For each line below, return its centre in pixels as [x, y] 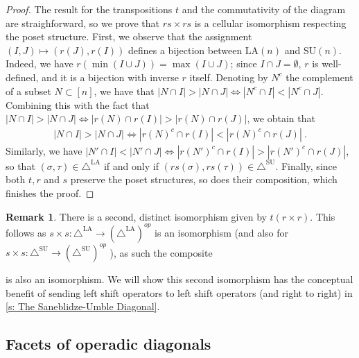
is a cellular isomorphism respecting [270, 23]
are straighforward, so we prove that [83, 23]
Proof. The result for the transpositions [89, 9]
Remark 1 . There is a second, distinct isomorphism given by [136, 216]
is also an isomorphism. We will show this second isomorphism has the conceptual [179, 279]
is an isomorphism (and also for [221, 232]
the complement [319, 77]
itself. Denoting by [229, 77]
